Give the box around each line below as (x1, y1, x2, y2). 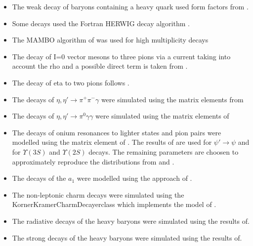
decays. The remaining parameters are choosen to (88, 146, 239, 157)
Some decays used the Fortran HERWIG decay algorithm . (12, 18, 190, 28)
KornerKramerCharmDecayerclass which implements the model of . (12, 199, 216, 209)
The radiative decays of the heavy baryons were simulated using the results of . (12, 215, 250, 226)
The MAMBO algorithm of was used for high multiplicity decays (12, 35, 209, 45)
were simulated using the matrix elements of (95, 111, 229, 121)
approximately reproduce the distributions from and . (12, 156, 174, 166)
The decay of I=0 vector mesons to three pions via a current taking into (12, 51, 231, 61)
